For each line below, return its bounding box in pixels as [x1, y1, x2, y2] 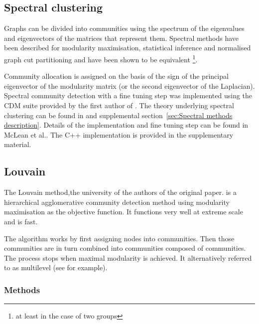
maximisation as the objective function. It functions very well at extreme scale [4, 206, 243, 217]
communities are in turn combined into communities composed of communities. [4, 243, 246, 253]
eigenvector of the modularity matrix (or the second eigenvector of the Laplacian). [4, 80, 255, 91]
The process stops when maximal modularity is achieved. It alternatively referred [4, 252, 252, 263]
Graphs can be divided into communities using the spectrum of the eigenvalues [4, 23, 245, 33]
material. [4, 139, 31, 150]
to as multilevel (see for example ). [4, 262, 108, 273]
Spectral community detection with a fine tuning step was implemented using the [4, 90, 253, 101]
